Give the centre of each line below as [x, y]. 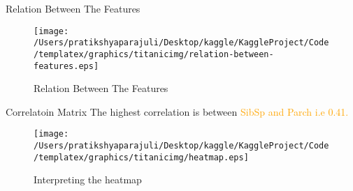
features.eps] [66, 66]
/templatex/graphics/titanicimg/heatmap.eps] [141, 157]
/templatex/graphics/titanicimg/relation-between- [154, 54]
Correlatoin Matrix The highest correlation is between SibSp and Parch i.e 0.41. [177, 111]
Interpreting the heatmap [88, 179]
